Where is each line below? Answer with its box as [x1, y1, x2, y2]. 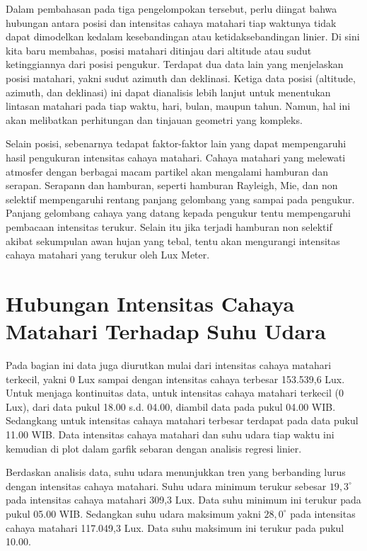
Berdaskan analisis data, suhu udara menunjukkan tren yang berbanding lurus [6, 465, 346, 479]
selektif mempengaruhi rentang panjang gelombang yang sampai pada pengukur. [6, 191, 355, 206]
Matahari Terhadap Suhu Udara [6, 317, 326, 346]
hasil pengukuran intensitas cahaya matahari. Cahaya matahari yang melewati [6, 149, 346, 164]
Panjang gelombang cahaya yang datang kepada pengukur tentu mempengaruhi [6, 205, 351, 220]
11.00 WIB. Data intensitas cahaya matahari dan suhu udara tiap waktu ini [6, 426, 334, 441]
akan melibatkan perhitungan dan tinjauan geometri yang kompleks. [6, 112, 303, 127]
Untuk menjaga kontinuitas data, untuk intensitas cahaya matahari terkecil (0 [6, 385, 344, 400]
